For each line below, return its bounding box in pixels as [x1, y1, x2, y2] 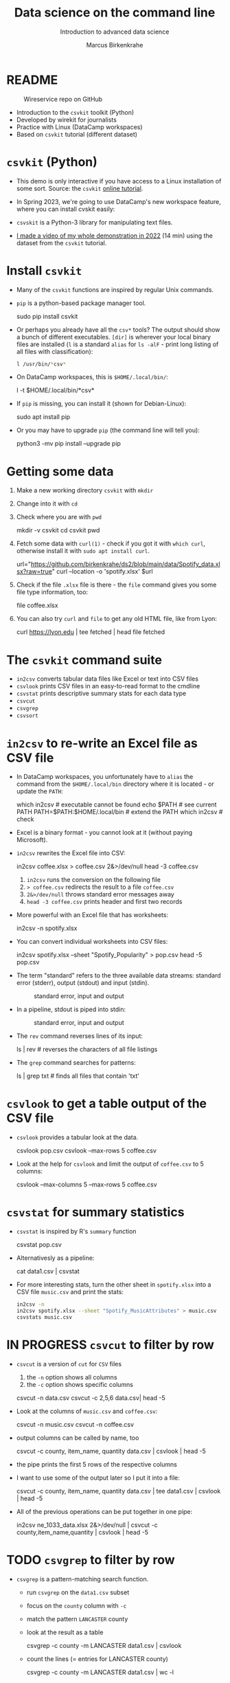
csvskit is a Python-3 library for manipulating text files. [16, 218, 173, 226]
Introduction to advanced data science [60, 27, 170, 36]
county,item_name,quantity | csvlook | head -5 [16, 1528, 149, 1536]
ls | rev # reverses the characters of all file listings [16, 1046, 158, 1054]
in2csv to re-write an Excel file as [6, 735, 198, 751]
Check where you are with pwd [16, 513, 102, 521]
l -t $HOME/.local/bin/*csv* [16, 386, 95, 394]
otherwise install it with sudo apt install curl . [16, 547, 150, 555]
